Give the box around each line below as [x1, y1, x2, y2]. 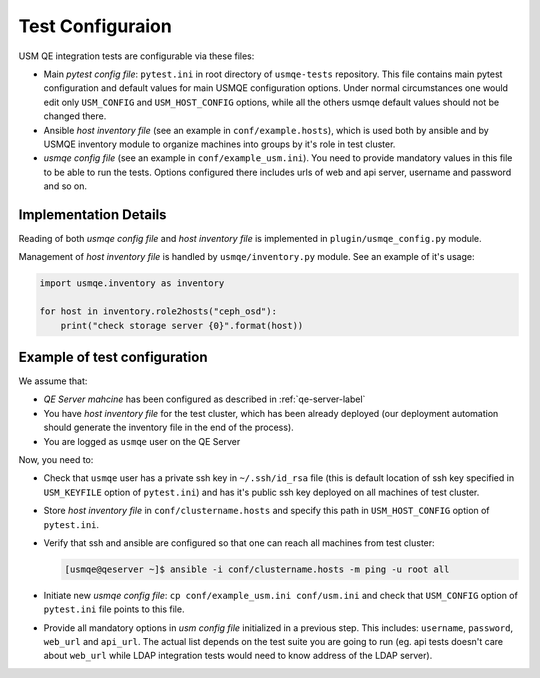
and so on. [43, 180, 88, 192]
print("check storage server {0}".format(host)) [60, 320, 304, 331]
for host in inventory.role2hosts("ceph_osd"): [39, 306, 277, 317]
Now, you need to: [18, 453, 94, 465]
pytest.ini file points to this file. [43, 603, 185, 615]
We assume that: [18, 375, 88, 387]
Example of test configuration [18, 348, 208, 365]
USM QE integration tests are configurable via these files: [18, 50, 255, 62]
